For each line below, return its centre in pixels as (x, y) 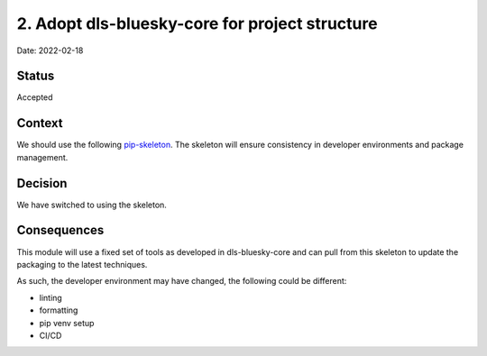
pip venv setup (67, 323)
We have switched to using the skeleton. (92, 205)
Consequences (60, 230)
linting (51, 297)
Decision (42, 183)
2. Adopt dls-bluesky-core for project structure (197, 23)
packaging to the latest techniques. (82, 264)
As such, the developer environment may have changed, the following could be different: (182, 281)
